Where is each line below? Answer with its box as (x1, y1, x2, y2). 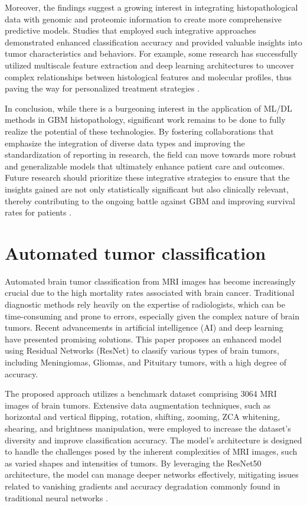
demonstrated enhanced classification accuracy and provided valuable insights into (5, 35, 302, 48)
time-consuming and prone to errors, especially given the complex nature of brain (5, 309, 300, 322)
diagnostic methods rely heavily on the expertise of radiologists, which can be (5, 298, 285, 310)
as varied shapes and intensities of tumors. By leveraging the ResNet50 (5, 456, 262, 469)
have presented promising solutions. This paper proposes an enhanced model (5, 332, 282, 345)
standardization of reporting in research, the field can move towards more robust (5, 148, 296, 161)
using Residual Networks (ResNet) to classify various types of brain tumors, (5, 344, 279, 357)
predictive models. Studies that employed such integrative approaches (5, 24, 256, 37)
